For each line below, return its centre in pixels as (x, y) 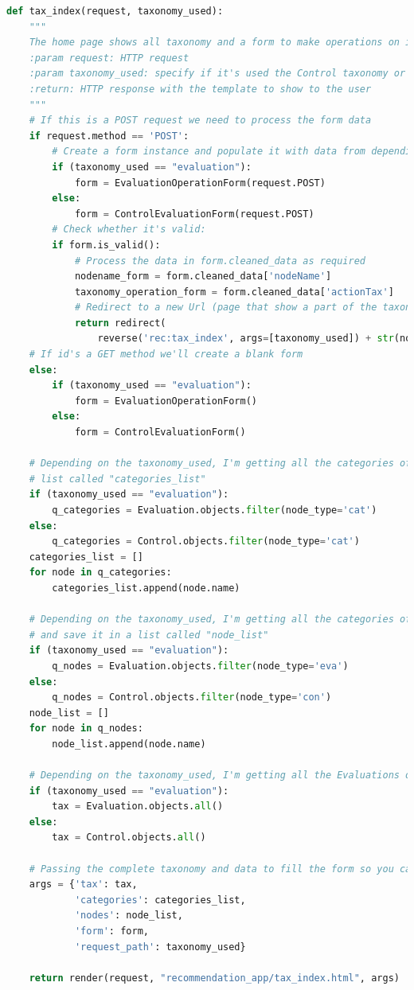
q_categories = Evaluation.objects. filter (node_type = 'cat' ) (215, 510)
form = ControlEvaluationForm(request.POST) (194, 214)
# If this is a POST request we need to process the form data (200, 121)
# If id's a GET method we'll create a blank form (166, 355)
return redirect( (120, 323)
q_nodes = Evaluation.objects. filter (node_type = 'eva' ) (200, 666)
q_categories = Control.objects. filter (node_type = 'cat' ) (206, 542)
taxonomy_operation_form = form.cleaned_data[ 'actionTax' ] (234, 292)
